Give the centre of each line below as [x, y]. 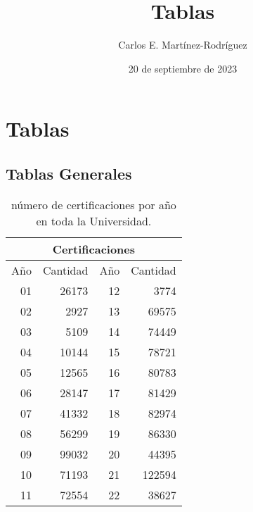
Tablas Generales [69, 173]
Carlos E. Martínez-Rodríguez [183, 45]
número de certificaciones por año [93, 204]
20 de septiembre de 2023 [183, 68]
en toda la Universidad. [94, 220]
